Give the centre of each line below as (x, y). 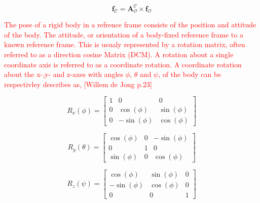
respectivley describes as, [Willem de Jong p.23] (78, 84)
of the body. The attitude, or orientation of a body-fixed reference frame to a (124, 34)
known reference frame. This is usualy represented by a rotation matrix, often (125, 44)
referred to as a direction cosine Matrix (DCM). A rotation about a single (119, 54)
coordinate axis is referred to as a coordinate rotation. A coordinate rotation (123, 64)
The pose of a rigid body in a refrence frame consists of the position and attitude (130, 25)
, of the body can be (190, 74)
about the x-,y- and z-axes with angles (64, 74)
